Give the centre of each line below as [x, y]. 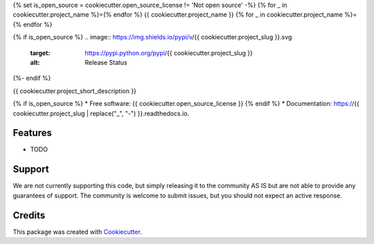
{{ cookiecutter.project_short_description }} [74, 91]
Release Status [106, 62]
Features [32, 133]
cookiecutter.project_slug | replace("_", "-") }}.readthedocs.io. [101, 113]
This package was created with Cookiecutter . [77, 232]
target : [40, 53]
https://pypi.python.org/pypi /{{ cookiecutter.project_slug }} [169, 53]
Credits [29, 215]
